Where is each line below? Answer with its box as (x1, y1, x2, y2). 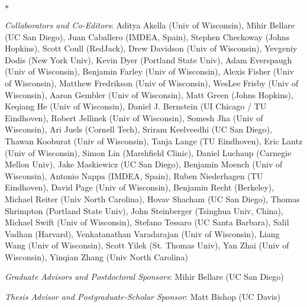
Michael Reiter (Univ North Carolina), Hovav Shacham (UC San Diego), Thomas (5, 192, 300, 205)
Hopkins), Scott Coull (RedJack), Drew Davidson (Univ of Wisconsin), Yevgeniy (5, 42, 298, 54)
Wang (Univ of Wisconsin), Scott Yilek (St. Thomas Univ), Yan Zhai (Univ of (5, 239, 289, 251)
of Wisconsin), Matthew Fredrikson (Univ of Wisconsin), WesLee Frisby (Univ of (5, 76, 299, 89)
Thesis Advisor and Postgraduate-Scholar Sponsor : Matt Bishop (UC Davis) (5, 290, 280, 303)
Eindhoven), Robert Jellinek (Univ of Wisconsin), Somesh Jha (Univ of (5, 111, 263, 124)
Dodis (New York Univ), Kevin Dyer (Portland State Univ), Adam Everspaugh (5, 53, 292, 66)
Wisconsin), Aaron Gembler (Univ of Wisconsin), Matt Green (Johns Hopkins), (5, 88, 293, 101)
